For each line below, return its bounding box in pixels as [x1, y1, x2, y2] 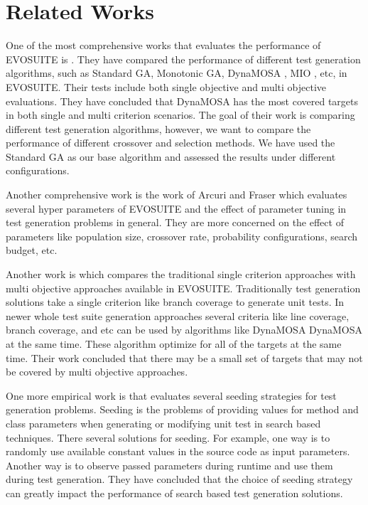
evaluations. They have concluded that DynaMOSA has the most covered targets [6, 93, 359, 108]
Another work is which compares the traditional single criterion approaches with [6, 267, 356, 282]
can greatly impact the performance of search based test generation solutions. [6, 485, 343, 500]
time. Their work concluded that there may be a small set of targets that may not [6, 350, 363, 365]
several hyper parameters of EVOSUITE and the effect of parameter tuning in [6, 201, 347, 216]
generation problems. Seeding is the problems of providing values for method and [6, 402, 359, 417]
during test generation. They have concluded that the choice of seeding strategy [6, 472, 353, 487]
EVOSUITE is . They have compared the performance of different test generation [6, 51, 361, 66]
